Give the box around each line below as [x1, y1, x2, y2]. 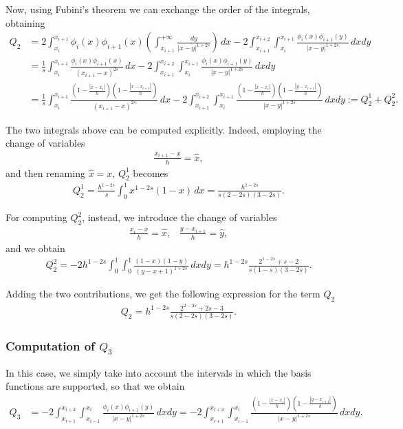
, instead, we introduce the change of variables [82, 210, 277, 224]
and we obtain [6, 240, 65, 255]
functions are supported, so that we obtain [6, 379, 185, 393]
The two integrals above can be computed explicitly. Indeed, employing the [6, 122, 322, 136]
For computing [6, 210, 67, 224]
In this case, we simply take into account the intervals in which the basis [6, 365, 312, 379]
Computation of [6, 337, 95, 355]
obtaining [6, 15, 45, 30]
